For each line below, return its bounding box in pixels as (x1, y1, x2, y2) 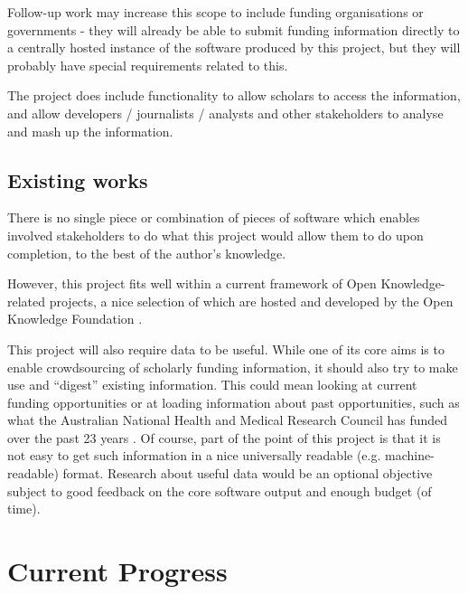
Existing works (7, 165, 148, 193)
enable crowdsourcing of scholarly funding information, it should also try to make (7, 357, 458, 376)
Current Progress (7, 552, 228, 589)
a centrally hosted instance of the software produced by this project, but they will (7, 38, 461, 57)
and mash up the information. (7, 121, 173, 140)
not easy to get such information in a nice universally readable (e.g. (7, 446, 381, 465)
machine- (385, 446, 435, 465)
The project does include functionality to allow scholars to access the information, (7, 86, 461, 105)
